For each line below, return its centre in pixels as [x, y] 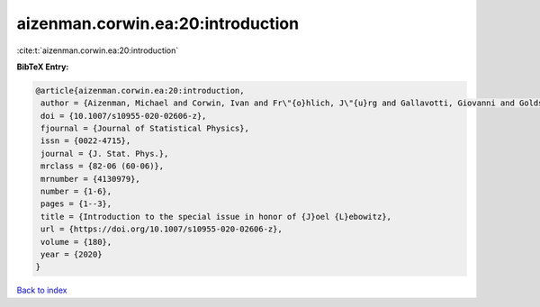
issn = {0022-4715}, [86, 141]
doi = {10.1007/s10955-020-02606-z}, [124, 116]
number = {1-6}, [76, 192]
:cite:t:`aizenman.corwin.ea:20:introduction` [98, 50]
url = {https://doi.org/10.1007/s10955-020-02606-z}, [162, 229]
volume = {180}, [76, 242]
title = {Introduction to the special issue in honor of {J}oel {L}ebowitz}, [216, 217]
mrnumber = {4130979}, [91, 179]
